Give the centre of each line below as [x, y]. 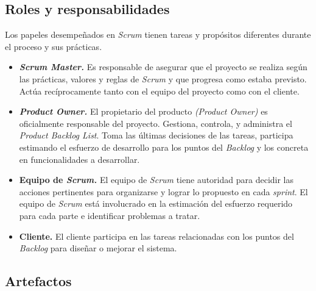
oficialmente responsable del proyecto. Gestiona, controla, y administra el [156, 123]
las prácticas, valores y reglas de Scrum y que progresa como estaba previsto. [163, 78]
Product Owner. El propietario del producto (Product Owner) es [143, 111]
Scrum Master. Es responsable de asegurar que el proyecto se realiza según [163, 67]
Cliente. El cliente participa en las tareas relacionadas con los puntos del [156, 236]
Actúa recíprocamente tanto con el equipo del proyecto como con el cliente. [159, 91]
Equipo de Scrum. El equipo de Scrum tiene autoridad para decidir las [156, 180]
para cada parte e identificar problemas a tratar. [110, 215]
